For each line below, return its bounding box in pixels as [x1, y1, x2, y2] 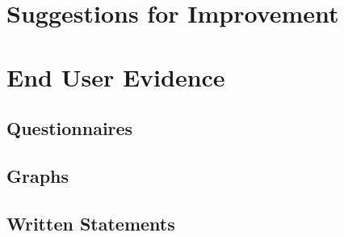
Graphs [6, 163, 69, 188]
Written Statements [6, 210, 175, 235]
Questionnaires [6, 116, 133, 141]
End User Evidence [6, 60, 225, 93]
